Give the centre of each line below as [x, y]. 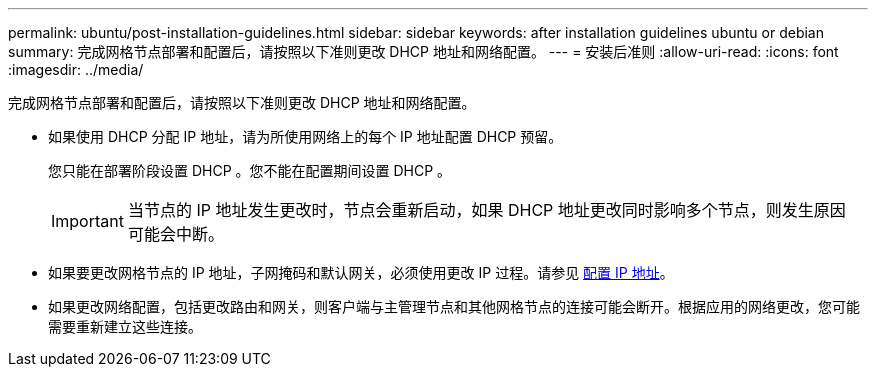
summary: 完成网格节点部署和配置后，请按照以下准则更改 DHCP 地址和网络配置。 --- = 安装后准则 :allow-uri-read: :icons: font [423, 51]
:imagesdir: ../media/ [76, 69]
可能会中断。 [175, 234]
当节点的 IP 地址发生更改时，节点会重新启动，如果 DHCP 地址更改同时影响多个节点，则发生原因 [486, 210]
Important [87, 221]
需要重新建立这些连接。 [125, 326]
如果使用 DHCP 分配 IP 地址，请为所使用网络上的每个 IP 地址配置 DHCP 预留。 [305, 136]
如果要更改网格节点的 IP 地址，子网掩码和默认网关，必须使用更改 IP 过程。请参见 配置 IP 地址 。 [361, 272]
